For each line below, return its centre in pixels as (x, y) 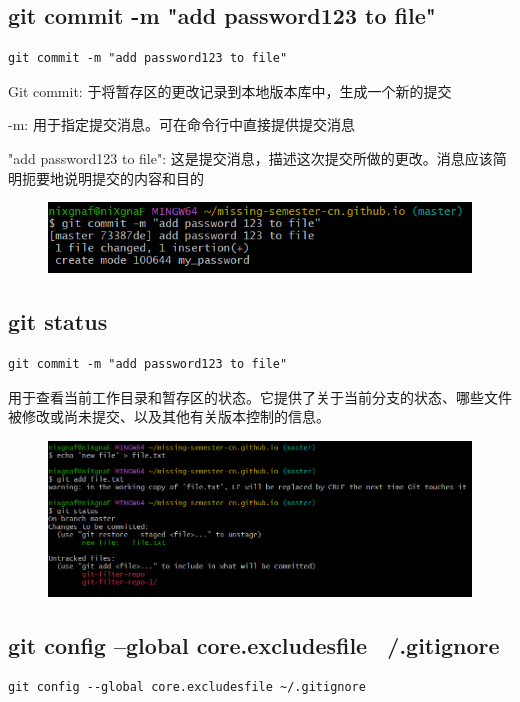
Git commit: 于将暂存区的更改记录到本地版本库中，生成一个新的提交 (230, 90)
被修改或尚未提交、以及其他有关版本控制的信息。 (169, 416)
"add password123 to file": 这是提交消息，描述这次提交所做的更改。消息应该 (250, 157)
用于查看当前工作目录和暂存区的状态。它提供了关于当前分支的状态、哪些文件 (260, 396)
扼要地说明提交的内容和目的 (112, 177)
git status (58, 321)
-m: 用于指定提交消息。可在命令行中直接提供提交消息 (181, 124)
